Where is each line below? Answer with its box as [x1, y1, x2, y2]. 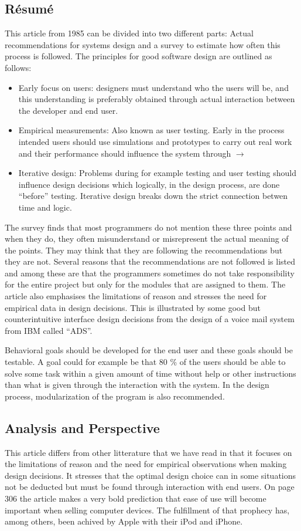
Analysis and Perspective [5, 418, 160, 437]
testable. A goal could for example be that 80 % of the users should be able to [5, 356, 286, 368]
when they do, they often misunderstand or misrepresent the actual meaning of [5, 232, 289, 245]
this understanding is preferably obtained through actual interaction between [18, 93, 295, 105]
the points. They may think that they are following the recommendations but [5, 243, 283, 256]
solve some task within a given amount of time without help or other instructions [5, 367, 296, 379]
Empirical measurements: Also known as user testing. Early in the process [18, 124, 285, 136]
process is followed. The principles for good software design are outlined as [5, 50, 272, 62]
